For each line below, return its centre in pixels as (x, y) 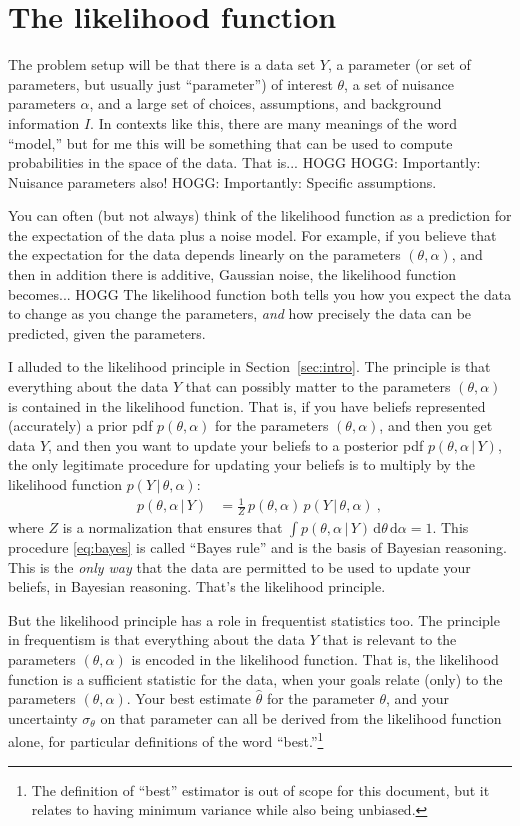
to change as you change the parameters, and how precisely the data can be (240, 313)
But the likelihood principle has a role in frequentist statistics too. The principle (254, 619)
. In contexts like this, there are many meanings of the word (274, 122)
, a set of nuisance (399, 83)
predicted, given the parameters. (107, 332)
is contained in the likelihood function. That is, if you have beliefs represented (247, 405)
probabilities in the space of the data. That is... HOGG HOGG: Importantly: (244, 162)
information (44, 122)
